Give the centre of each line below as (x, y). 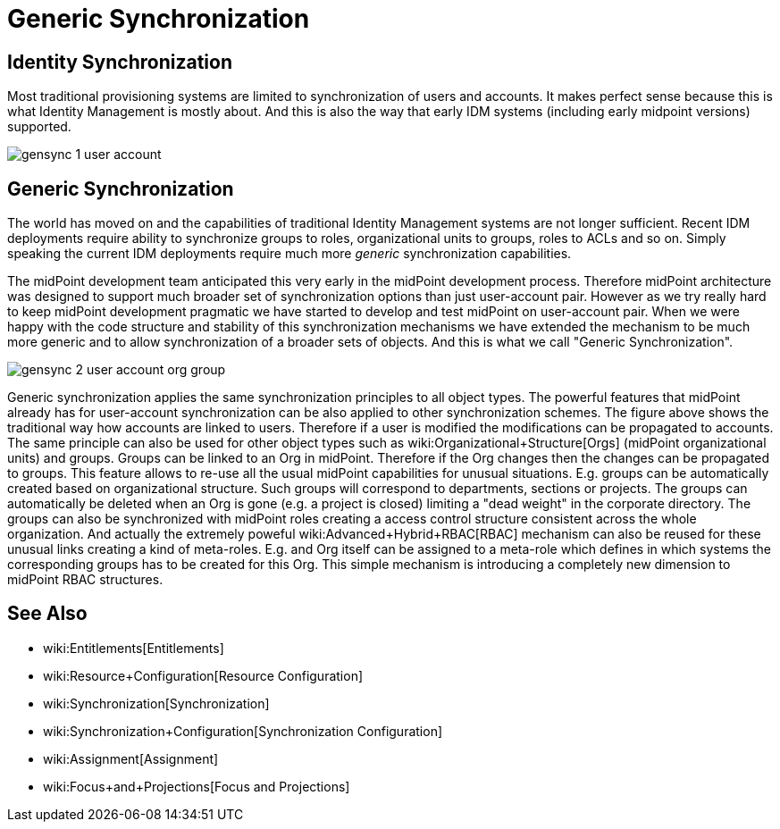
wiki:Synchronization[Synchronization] (156, 703)
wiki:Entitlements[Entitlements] (134, 648)
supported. (39, 127)
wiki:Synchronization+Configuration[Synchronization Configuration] (243, 731)
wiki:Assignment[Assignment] (131, 758)
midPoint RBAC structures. (85, 580)
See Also (47, 614)
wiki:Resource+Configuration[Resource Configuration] (203, 675)
